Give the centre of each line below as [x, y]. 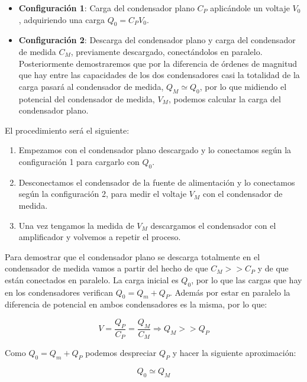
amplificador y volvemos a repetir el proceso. [100, 237]
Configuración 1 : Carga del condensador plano [106, 8]
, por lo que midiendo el [243, 86]
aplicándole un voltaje [250, 8]
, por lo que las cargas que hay [247, 279]
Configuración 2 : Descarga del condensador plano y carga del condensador [157, 40]
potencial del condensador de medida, [87, 98]
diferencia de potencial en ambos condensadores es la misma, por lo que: [136, 304]
